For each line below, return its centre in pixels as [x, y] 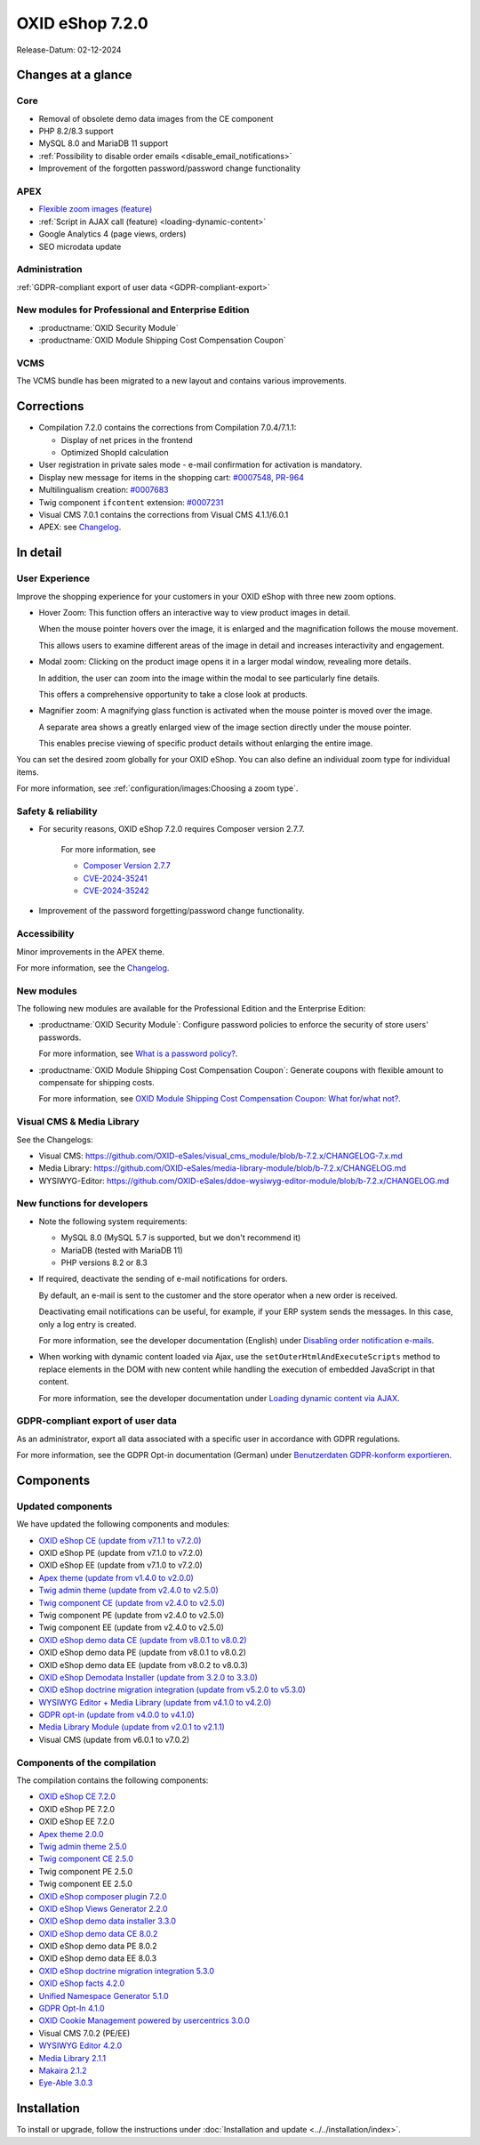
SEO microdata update [80, 246]
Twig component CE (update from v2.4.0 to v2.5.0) [132, 1602]
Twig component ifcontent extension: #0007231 [131, 502]
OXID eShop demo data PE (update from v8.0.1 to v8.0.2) [142, 1653]
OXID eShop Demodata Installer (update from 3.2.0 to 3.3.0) [148, 1677]
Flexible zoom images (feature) [96, 209]
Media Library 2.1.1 [72, 2058]
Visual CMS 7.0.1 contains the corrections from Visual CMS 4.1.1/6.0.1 [164, 515]
